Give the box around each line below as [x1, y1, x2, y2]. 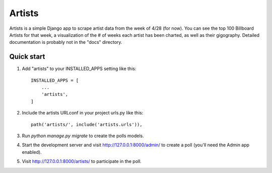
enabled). [22, 149, 42, 155]
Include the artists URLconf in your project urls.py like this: [22, 110, 144, 116]
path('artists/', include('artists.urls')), [31, 122, 143, 127]
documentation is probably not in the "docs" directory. [9, 39, 122, 45]
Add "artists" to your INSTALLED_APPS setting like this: [22, 66, 137, 72]
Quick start [9, 52, 45, 61]
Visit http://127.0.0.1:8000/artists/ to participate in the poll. [22, 158, 142, 164]
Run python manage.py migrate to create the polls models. [22, 133, 144, 139]
